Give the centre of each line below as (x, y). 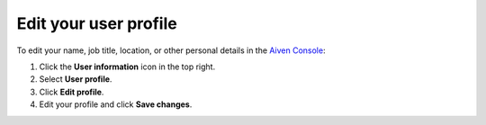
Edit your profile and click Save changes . (116, 104)
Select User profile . (76, 79)
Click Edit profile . (72, 92)
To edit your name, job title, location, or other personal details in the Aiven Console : (171, 50)
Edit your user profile (97, 23)
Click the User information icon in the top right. (127, 67)
